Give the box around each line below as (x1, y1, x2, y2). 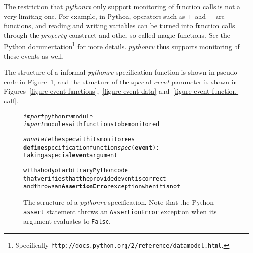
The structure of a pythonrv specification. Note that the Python (23, 197, 214, 207)
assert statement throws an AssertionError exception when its (23, 206, 217, 217)
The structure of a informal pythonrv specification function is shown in (4, 67, 215, 77)
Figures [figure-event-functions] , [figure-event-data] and (4, 86, 170, 96)
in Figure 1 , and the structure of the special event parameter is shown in (19, 76, 237, 86)
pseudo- (217, 67, 240, 77)
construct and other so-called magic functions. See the (69, 30, 230, 40)
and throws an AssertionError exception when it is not (23, 183, 181, 190)
